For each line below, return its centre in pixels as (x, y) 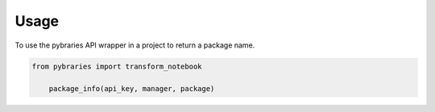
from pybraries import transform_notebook (117, 66)
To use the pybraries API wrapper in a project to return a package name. (135, 45)
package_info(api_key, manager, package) (132, 89)
